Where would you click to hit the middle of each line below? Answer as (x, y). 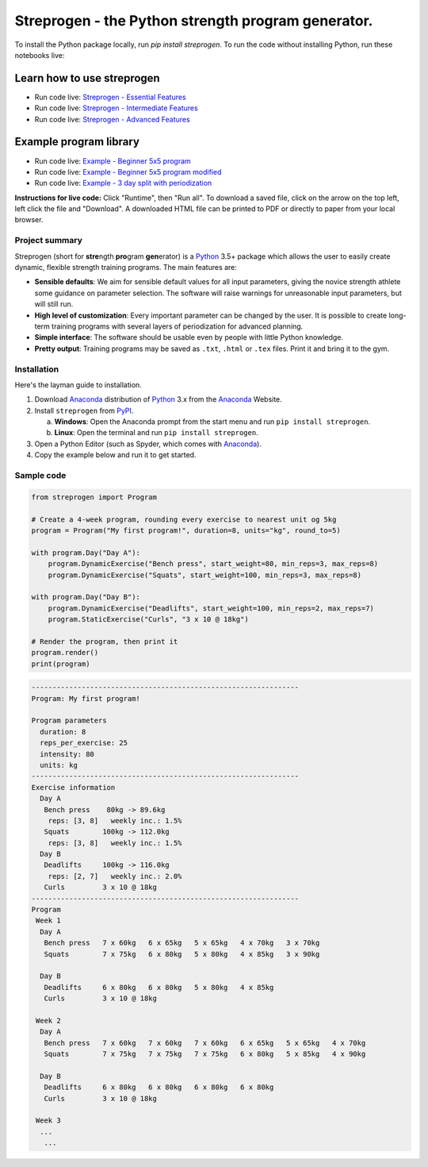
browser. (29, 220)
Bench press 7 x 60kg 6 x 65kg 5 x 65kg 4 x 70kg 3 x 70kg (182, 943)
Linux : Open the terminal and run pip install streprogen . (156, 433)
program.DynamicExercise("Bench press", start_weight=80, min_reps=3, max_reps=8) (213, 564)
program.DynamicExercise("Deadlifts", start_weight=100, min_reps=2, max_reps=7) (211, 608)
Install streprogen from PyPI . (84, 410)
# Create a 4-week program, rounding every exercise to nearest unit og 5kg (184, 519)
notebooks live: (40, 55)
